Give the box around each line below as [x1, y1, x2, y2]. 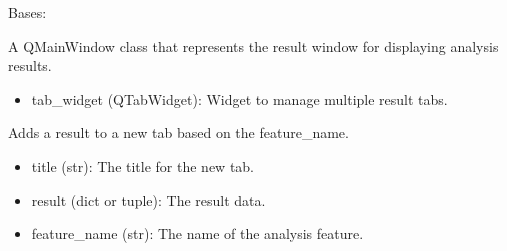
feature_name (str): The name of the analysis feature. [31, 223, 364, 244]
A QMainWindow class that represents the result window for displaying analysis [8, 35, 499, 56]
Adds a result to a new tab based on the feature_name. [8, 122, 349, 143]
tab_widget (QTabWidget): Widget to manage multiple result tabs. [31, 88, 448, 109]
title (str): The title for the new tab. [31, 155, 255, 176]
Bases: [8, 2, 47, 22]
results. [8, 55, 52, 76]
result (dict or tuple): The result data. [31, 189, 266, 210]
